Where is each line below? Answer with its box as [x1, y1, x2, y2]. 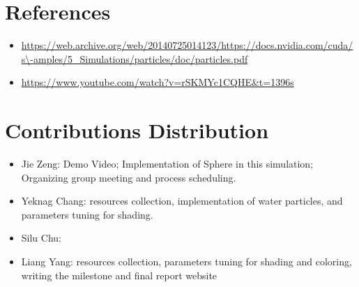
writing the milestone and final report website [21, 267, 217, 282]
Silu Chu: [21, 230, 61, 245]
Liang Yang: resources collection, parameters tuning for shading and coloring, [21, 254, 352, 268]
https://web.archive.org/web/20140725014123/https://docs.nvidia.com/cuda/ [21, 38, 353, 52]
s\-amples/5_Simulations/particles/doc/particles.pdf [21, 51, 248, 66]
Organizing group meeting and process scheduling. [21, 170, 236, 184]
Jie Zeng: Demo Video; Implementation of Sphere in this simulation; [21, 156, 314, 171]
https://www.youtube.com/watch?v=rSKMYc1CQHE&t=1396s [21, 75, 294, 89]
